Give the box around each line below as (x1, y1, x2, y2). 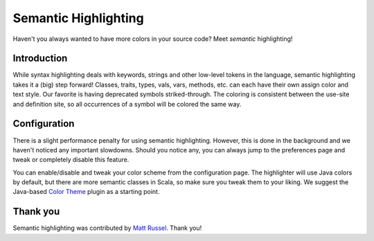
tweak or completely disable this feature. (12, 156, 130, 164)
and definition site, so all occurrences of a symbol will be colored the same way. (12, 100, 242, 108)
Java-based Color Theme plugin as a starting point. (12, 188, 160, 196)
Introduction (12, 53, 68, 64)
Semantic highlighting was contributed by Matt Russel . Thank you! (12, 224, 202, 232)
